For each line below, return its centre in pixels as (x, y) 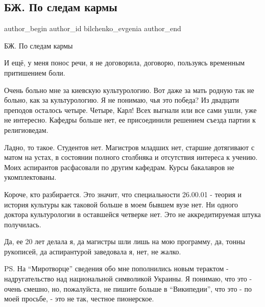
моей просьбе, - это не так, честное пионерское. (79, 299)
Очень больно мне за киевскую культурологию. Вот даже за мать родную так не (129, 90)
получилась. (23, 224)
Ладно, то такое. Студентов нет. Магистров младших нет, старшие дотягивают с (129, 147)
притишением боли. (35, 72)
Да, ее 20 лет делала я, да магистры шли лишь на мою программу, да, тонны (125, 241)
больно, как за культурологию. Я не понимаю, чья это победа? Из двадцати (122, 100)
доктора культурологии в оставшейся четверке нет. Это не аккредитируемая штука (132, 214)
